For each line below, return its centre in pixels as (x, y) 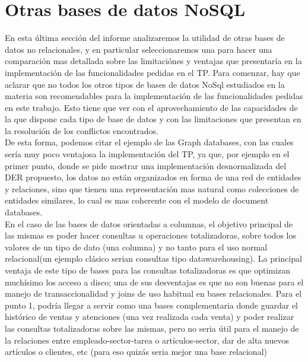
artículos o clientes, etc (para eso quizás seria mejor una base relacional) (136, 352)
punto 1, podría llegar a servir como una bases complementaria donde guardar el (152, 305)
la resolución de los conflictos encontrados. (82, 130)
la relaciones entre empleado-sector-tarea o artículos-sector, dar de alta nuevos (147, 340)
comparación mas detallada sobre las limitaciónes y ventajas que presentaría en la (153, 61)
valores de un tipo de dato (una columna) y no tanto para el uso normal (136, 247)
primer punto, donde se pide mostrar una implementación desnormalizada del (146, 165)
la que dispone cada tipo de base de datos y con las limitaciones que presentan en (153, 119)
